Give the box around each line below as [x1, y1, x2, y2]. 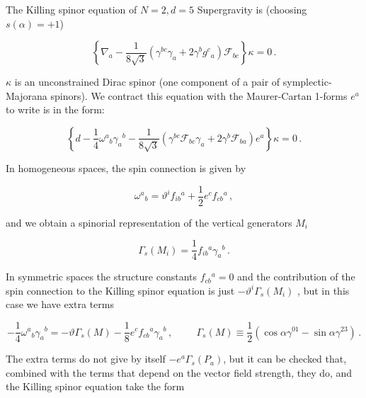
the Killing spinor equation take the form [6, 379, 185, 394]
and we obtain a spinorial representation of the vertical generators [6, 215, 292, 229]
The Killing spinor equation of [6, 2, 137, 16]
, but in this [297, 283, 350, 297]
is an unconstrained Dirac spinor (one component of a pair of [14, 74, 280, 89]
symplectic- [282, 74, 332, 89]
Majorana [6, 88, 47, 103]
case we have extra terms [6, 297, 115, 312]
